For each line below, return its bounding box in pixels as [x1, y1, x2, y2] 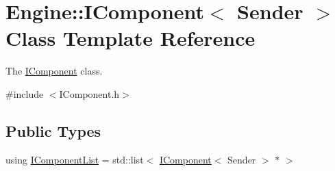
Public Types [5, 120, 101, 141]
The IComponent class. [5, 64, 103, 78]
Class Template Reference [5, 24, 256, 52]
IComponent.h [59, 86, 120, 101]
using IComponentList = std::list [5, 152, 144, 166]
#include [5, 86, 44, 101]
